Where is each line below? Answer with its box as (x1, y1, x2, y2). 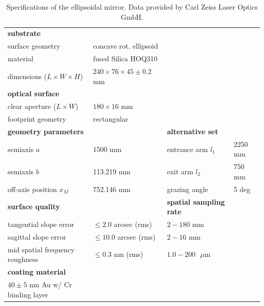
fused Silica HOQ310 (93, 53, 158, 64)
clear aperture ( (8, 101, 56, 111)
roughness (8, 254, 39, 264)
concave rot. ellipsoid (93, 41, 158, 51)
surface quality (8, 201, 60, 212)
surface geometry (8, 41, 60, 51)
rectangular (93, 113, 128, 124)
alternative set (167, 126, 218, 136)
